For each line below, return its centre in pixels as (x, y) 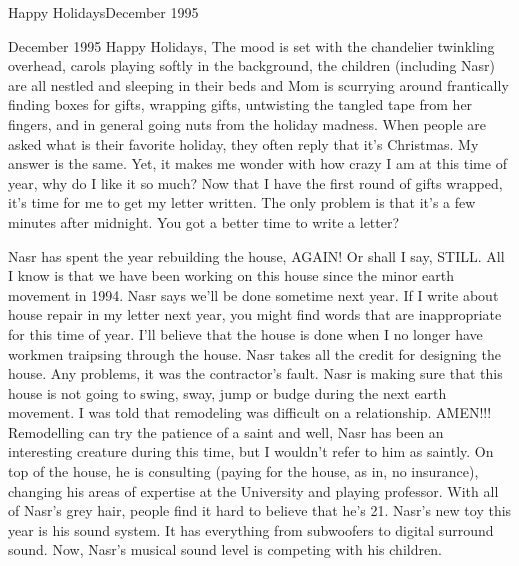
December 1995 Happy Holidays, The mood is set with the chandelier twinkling (251, 45)
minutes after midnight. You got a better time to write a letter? (204, 221)
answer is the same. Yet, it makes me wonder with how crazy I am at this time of (257, 163)
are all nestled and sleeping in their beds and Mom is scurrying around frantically (258, 84)
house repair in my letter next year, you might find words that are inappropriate (255, 314)
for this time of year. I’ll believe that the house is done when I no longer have (245, 333)
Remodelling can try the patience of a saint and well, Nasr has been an (226, 431)
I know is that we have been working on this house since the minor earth (231, 275)
